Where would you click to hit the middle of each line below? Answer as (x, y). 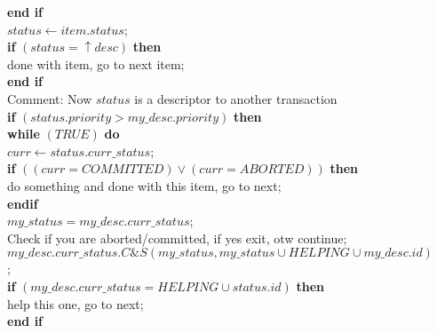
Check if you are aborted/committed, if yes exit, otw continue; (177, 238)
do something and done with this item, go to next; (144, 185)
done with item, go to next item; (96, 63)
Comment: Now (50, 98)
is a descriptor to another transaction (236, 98)
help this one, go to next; (75, 303)
